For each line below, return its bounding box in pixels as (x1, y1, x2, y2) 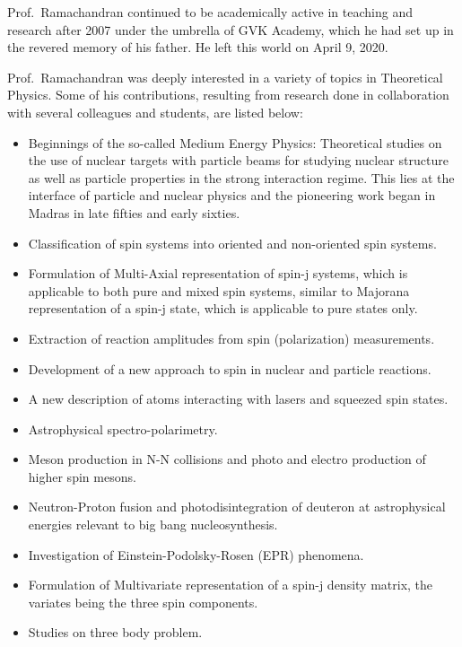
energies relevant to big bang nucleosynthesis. (28, 515, 278, 534)
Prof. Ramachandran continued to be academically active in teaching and (7, 3, 413, 21)
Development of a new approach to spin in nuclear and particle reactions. (28, 359, 431, 378)
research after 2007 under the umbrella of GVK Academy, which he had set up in (7, 20, 454, 39)
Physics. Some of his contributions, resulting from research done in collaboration (7, 85, 449, 104)
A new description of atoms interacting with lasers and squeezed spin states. (28, 389, 449, 408)
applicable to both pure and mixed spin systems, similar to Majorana (28, 281, 410, 300)
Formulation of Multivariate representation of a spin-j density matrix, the (28, 575, 433, 594)
